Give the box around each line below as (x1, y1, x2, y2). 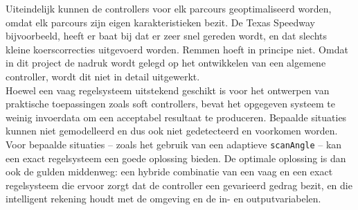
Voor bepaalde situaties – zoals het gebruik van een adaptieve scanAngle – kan (6, 137, 342, 151)
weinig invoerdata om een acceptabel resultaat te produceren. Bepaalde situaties (6, 110, 347, 124)
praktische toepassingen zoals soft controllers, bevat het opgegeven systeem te (6, 96, 335, 111)
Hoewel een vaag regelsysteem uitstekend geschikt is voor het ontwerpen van (6, 82, 330, 97)
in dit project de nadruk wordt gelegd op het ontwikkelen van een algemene (6, 55, 326, 70)
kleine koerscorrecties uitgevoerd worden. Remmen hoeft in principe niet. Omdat (6, 42, 348, 56)
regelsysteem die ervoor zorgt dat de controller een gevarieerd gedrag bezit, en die (6, 177, 352, 192)
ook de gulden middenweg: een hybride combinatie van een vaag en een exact (6, 164, 333, 179)
